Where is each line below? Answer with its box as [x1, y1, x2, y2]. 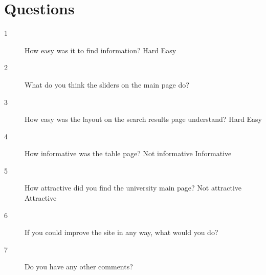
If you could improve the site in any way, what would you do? [25, 227, 218, 238]
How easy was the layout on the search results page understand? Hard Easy [25, 114, 262, 124]
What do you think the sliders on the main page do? [25, 79, 189, 90]
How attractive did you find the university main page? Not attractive [25, 182, 242, 193]
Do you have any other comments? [25, 261, 133, 272]
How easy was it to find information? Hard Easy [25, 45, 176, 55]
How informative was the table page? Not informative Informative [25, 148, 232, 159]
